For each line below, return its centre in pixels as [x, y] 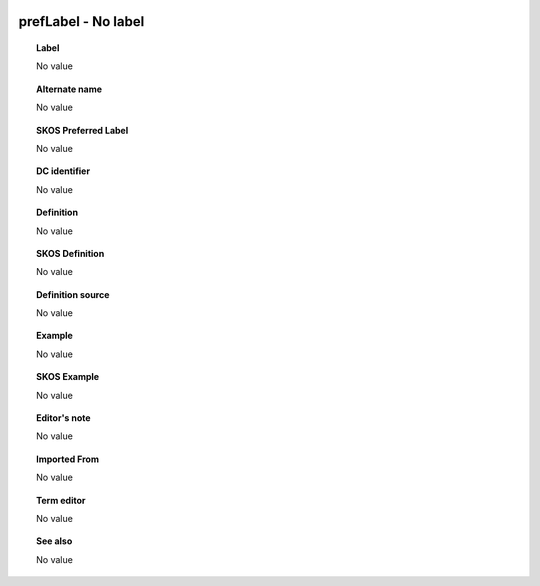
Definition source [73, 294]
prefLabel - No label [81, 21]
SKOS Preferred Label [82, 130]
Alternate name [69, 89]
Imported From [68, 459]
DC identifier [63, 171]
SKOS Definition [70, 253]
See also [54, 541]
